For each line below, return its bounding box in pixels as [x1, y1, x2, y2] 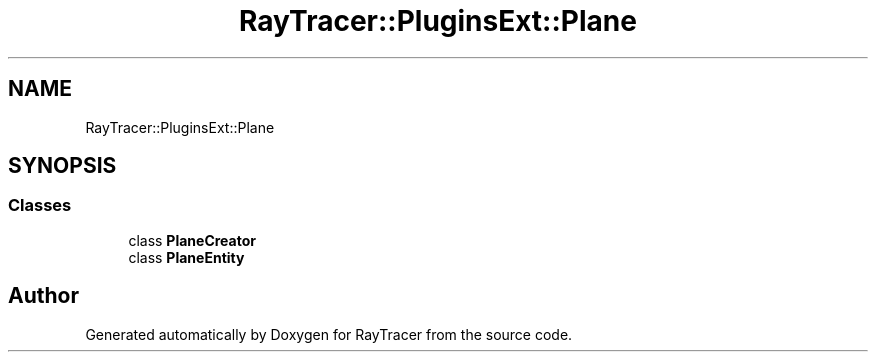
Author [8, 283, 79, 309]
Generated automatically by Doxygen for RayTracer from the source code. [85, 325, 573, 343]
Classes [8, 195, 72, 216]
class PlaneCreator [128, 231, 257, 249]
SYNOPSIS [8, 153, 117, 179]
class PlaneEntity [128, 248, 245, 266]
